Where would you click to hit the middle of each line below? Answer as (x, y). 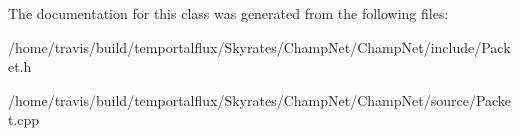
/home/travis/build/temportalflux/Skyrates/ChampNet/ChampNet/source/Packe (260, 99)
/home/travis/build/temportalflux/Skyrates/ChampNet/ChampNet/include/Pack (259, 46)
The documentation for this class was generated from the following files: (228, 13)
